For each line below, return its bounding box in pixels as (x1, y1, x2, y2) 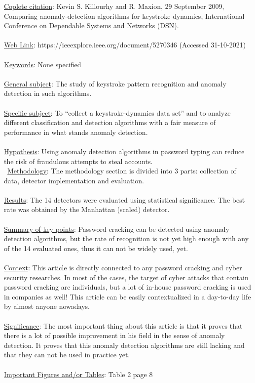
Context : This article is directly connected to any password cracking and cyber (4, 262, 242, 273)
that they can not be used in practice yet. (4, 349, 130, 360)
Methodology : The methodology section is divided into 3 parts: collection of (7, 166, 236, 176)
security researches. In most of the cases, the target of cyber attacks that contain (4, 272, 249, 282)
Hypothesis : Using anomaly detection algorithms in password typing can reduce (4, 146, 245, 156)
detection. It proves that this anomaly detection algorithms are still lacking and (4, 340, 245, 350)
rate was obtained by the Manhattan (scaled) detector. (4, 204, 170, 214)
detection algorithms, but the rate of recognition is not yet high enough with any (4, 233, 249, 244)
